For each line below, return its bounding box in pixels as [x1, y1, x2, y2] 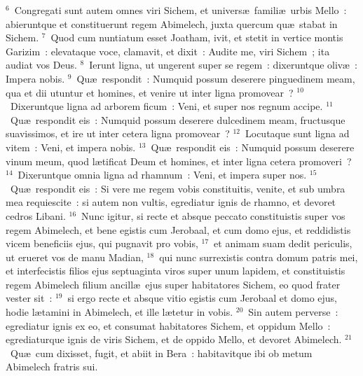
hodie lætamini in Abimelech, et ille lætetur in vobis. [6, 305, 233, 319]
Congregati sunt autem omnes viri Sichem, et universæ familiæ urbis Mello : [14, 3, 347, 17]
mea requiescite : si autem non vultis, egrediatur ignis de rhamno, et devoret [6, 195, 336, 209]
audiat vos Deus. [6, 57, 77, 72]
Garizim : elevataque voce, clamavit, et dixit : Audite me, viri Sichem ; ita [6, 43, 330, 58]
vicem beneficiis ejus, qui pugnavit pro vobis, [6, 236, 198, 251]
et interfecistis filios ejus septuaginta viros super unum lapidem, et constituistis [6, 263, 345, 278]
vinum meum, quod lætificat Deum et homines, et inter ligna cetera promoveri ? [6, 153, 352, 168]
